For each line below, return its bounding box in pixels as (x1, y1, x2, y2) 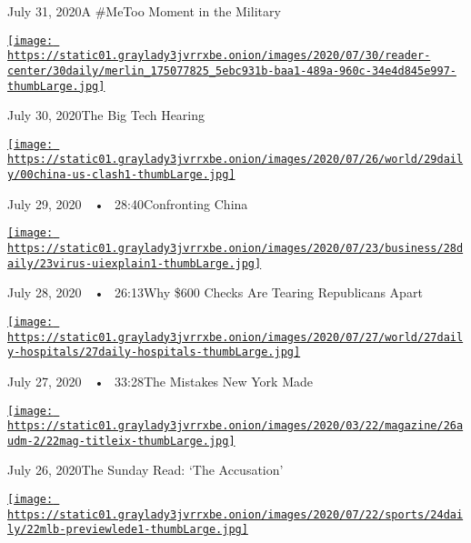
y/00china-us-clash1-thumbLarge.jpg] (7, 168, 235, 182)
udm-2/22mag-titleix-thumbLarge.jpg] (7, 434, 235, 447)
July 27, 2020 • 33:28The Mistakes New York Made (7, 371, 313, 390)
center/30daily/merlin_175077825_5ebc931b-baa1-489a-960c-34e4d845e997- (7, 64, 456, 77)
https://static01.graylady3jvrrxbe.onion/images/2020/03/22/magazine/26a (7, 419, 464, 433)
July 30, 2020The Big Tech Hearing (7, 106, 205, 125)
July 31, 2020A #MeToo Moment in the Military (7, 2, 281, 20)
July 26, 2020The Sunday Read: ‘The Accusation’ (7, 460, 284, 479)
